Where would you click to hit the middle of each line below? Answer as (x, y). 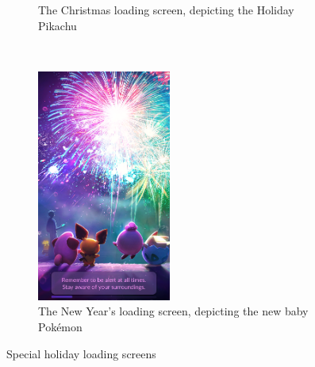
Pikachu (58, 25)
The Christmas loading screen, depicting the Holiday (166, 10)
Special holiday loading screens (81, 353)
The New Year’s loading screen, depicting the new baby (173, 311)
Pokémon (60, 326)
